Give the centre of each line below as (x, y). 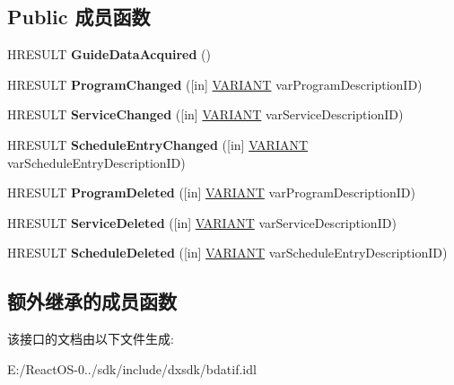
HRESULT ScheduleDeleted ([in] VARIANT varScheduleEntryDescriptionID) (227, 253)
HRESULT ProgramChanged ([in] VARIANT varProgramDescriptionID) (215, 84)
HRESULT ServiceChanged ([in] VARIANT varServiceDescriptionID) (205, 114)
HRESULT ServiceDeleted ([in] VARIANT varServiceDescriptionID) (202, 222)
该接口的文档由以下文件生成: (91, 339)
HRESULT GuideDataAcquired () (109, 54)
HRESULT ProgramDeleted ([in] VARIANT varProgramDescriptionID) (211, 192)
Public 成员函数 (79, 17)
